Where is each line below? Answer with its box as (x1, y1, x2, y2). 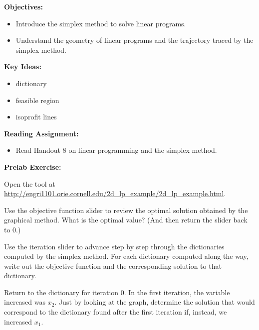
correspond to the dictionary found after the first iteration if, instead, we (4, 307, 227, 317)
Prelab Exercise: (4, 161, 61, 172)
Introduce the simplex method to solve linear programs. (15, 18, 186, 28)
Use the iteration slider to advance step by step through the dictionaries (4, 241, 225, 251)
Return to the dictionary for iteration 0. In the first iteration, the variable (4, 287, 230, 297)
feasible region (15, 95, 59, 105)
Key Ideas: (4, 61, 41, 72)
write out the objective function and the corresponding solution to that (4, 260, 222, 271)
